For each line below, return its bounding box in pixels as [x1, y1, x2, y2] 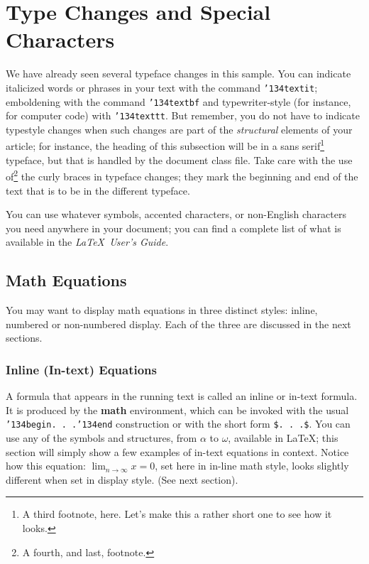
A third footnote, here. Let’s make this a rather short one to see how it [22, 506, 332, 521]
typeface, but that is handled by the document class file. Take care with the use [6, 152, 353, 167]
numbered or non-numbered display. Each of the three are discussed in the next [6, 316, 351, 331]
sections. [6, 330, 43, 345]
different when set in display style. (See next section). [6, 472, 238, 487]
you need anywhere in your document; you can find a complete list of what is [6, 220, 341, 235]
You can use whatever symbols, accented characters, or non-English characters [6, 207, 346, 222]
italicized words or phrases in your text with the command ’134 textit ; [6, 80, 318, 94]
